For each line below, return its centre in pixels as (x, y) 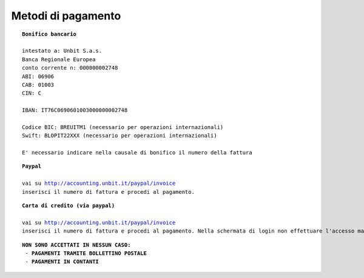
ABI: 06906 (38, 76)
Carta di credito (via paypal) (69, 205)
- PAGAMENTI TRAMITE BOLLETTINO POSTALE (86, 253)
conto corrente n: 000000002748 (70, 68)
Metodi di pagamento (66, 16)
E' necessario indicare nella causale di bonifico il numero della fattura (137, 153)
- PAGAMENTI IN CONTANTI (62, 262)
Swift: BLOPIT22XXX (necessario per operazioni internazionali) (120, 136)
